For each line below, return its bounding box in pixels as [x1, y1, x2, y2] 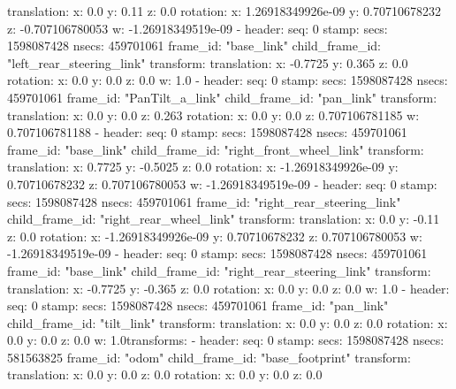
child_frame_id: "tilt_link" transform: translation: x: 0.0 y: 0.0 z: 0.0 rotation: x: [7, 313, 448, 332]
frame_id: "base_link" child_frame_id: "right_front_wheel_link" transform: [7, 140, 424, 158]
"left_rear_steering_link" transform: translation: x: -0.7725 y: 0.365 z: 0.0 [7, 53, 408, 72]
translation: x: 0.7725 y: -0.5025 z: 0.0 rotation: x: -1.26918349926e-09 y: [7, 157, 399, 176]
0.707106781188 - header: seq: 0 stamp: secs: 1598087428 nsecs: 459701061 [7, 123, 407, 141]
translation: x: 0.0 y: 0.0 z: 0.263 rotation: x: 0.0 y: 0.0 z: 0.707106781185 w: [7, 105, 420, 124]
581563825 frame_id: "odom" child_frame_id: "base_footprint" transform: [7, 347, 411, 366]
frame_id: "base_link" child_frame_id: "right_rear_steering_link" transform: [7, 261, 431, 279]
